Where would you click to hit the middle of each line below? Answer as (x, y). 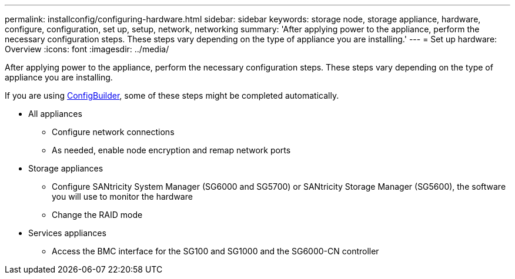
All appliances (55, 114)
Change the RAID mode (97, 215)
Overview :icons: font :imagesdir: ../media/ (87, 49)
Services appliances (67, 233)
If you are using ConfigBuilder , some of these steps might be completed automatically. (172, 95)
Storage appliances (66, 168)
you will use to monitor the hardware (122, 196)
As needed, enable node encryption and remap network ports (171, 150)
